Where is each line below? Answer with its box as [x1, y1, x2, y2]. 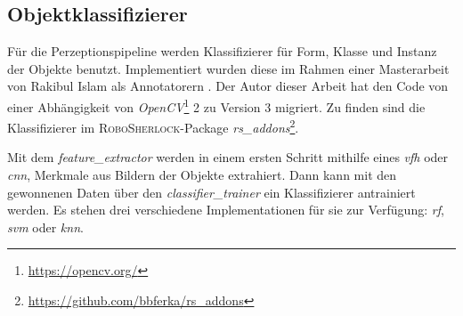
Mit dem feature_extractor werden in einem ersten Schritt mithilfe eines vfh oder [7, 148, 449, 166]
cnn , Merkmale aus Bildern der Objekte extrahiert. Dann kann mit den [7, 166, 397, 184]
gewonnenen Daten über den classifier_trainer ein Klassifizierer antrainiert [7, 182, 416, 201]
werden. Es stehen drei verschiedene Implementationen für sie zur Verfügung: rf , [7, 200, 444, 219]
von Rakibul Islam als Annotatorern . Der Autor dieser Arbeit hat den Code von [7, 77, 449, 95]
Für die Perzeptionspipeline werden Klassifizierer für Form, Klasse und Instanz [7, 42, 437, 61]
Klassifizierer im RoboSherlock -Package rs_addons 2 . [7, 116, 299, 136]
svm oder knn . [7, 217, 84, 236]
